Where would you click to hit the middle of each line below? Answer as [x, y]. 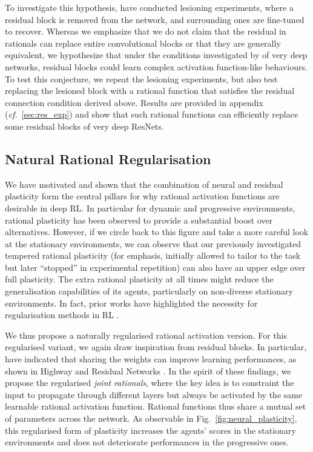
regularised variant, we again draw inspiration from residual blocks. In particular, [156, 347]
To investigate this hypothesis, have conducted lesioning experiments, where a [149, 7]
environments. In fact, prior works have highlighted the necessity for [131, 303]
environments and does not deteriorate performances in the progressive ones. [147, 442]
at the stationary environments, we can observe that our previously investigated [153, 243]
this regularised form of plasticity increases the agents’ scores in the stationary [150, 430]
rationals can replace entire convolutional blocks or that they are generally [143, 43]
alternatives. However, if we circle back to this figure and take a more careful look [157, 232]
